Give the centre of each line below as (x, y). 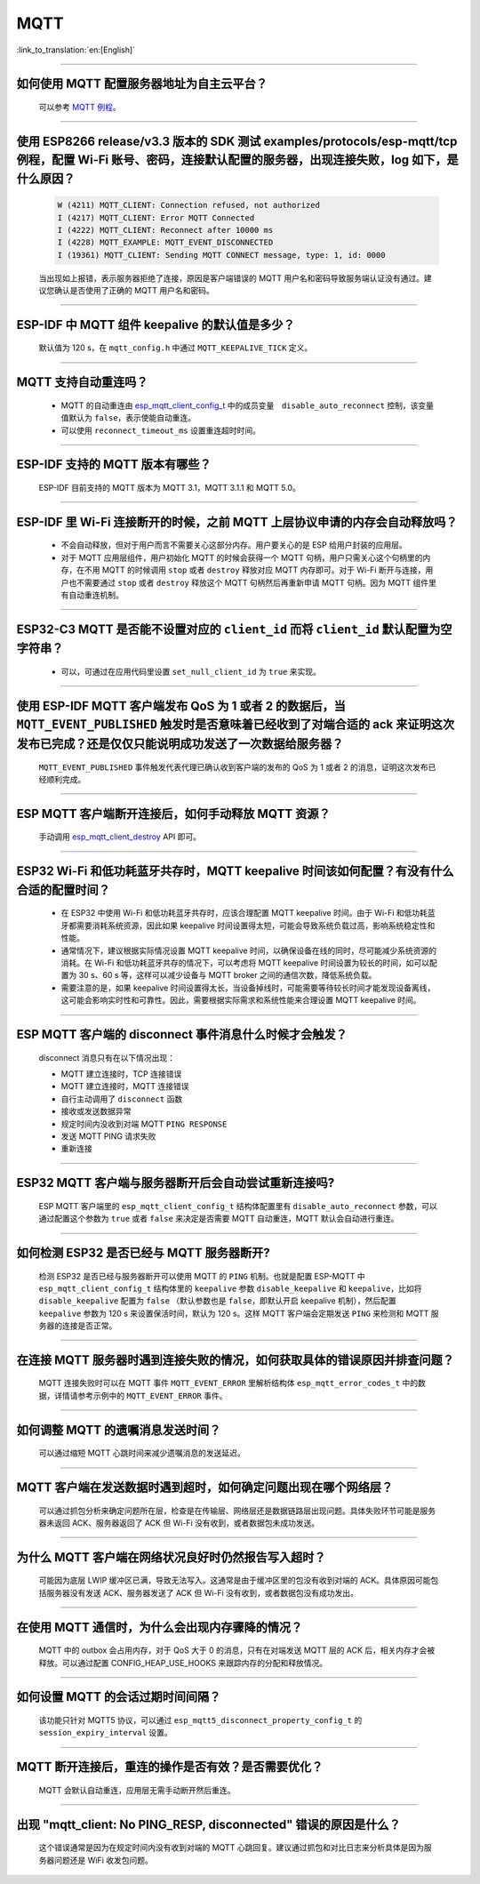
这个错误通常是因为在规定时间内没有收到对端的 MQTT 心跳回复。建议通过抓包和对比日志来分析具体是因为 (231, 1848)
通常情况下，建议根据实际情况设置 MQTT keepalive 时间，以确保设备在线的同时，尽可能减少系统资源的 (249, 950)
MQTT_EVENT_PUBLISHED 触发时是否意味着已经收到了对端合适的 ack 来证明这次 (236, 725)
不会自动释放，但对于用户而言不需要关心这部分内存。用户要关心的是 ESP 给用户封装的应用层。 (234, 545)
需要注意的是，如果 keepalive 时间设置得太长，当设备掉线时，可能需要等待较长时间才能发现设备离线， (248, 988)
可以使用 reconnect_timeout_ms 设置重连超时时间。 (161, 430)
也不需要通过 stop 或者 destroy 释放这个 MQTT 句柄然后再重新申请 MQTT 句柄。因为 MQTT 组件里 (252, 582)
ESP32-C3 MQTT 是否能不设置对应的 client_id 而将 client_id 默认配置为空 (234, 629)
